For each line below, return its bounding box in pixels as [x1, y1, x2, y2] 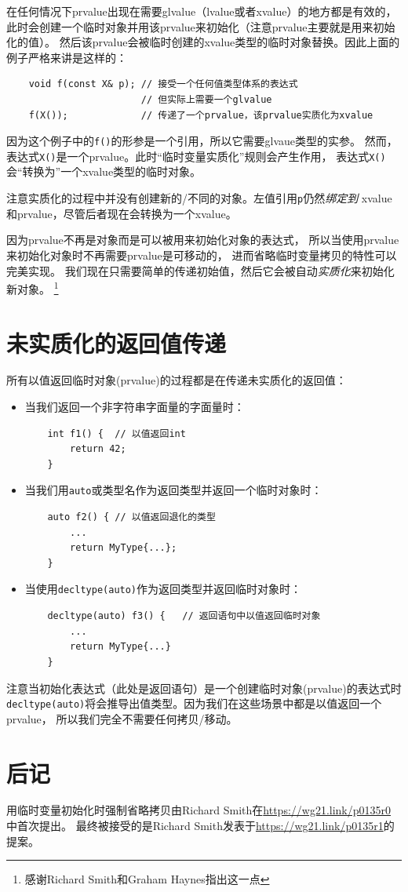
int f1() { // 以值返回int [47, 428, 186, 439]
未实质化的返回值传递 [6, 326, 227, 359]
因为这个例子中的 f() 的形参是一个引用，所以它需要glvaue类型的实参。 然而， [6, 133, 398, 149]
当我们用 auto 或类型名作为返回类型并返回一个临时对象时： [24, 482, 322, 498]
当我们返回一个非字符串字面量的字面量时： [24, 399, 245, 415]
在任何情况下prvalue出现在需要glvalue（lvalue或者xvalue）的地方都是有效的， [6, 3, 397, 19]
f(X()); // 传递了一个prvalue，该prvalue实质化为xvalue [28, 109, 373, 121]
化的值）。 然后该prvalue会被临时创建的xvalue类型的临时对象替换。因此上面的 [6, 34, 400, 50]
